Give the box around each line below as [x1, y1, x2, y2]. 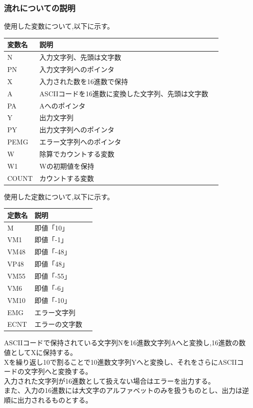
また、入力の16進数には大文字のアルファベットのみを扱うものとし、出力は [4, 385, 242, 395]
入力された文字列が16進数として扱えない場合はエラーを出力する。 [4, 375, 215, 386]
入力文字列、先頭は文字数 [39, 52, 122, 62]
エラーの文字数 [35, 319, 82, 329]
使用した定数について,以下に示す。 [4, 191, 114, 201]
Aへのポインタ [39, 100, 86, 110]
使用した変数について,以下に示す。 [4, 21, 114, 31]
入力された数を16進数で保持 [39, 76, 128, 86]
